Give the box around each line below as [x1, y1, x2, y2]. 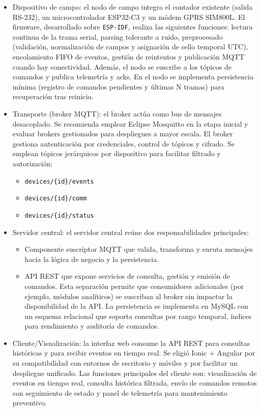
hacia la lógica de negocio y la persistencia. [24, 253, 159, 264]
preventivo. [12, 397, 47, 408]
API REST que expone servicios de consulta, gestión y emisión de [24, 271, 230, 281]
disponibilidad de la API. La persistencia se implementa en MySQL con [24, 301, 248, 311]
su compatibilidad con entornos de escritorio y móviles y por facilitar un [12, 358, 238, 368]
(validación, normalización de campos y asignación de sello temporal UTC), [12, 41, 248, 52]
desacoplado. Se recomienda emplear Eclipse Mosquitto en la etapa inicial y [12, 118, 248, 129]
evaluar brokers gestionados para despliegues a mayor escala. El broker [12, 128, 233, 139]
